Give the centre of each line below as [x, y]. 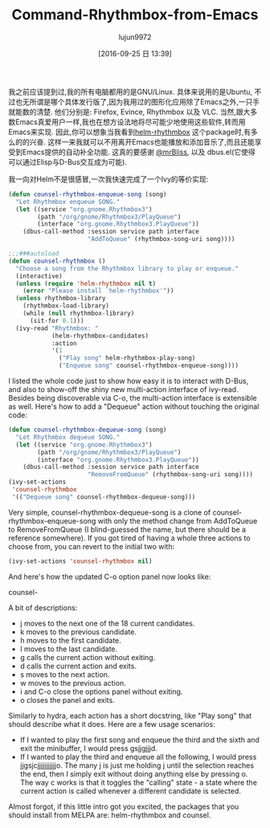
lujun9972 [135, 37]
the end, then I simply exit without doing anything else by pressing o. [134, 773]
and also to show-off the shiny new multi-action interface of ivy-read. [123, 390]
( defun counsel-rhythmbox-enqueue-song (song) [88, 194]
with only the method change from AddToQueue [178, 520]
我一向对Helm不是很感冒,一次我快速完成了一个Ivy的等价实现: [108, 179]
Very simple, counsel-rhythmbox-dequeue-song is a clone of [110, 512]
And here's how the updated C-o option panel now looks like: [110, 577]
